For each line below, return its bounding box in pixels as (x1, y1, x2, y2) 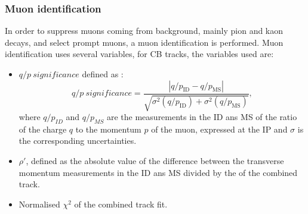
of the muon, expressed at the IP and (151, 122, 288, 135)
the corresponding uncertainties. (19, 134, 137, 147)
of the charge (19, 122, 67, 135)
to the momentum (75, 122, 141, 135)
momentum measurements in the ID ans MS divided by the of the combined (19, 166, 298, 178)
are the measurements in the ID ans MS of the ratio (106, 111, 297, 123)
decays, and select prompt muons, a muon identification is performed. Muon (5, 36, 284, 48)
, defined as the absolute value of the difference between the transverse (26, 155, 284, 166)
